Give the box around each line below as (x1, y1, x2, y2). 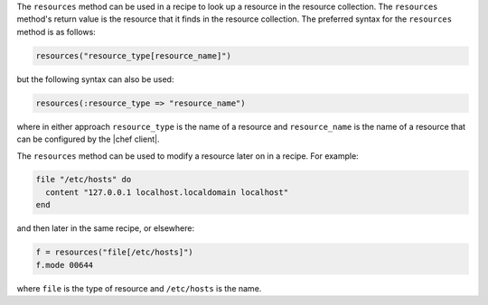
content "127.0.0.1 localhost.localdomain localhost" (45, 187, 289, 198)
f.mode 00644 (35, 260, 94, 270)
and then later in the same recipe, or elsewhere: (16, 223, 194, 234)
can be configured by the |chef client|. (16, 134, 160, 144)
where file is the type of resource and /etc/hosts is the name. (16, 282, 262, 293)
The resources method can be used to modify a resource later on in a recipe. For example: (16, 150, 359, 162)
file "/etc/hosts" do (35, 174, 132, 185)
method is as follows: (16, 26, 97, 37)
